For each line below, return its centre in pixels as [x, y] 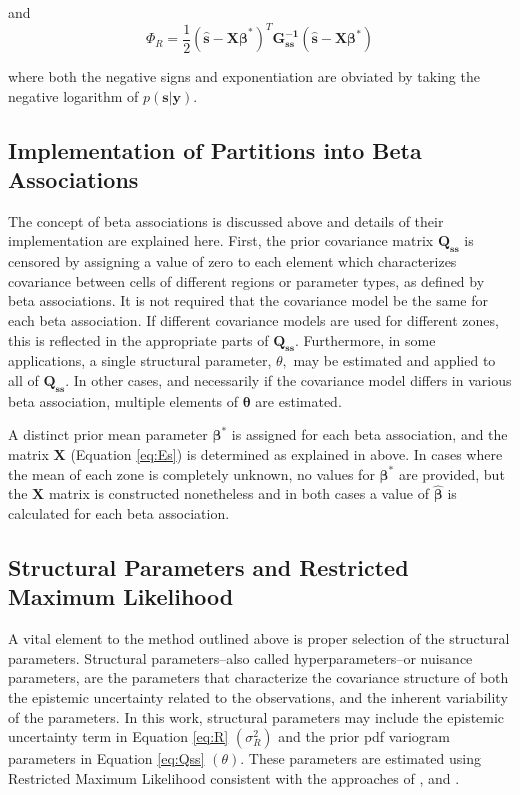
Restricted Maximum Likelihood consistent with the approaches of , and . [234, 777]
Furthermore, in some [369, 339]
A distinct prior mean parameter [108, 434]
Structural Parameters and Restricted [208, 567]
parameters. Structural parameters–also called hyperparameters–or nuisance [240, 657]
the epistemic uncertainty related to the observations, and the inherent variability [258, 696]
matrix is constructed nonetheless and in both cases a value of [239, 493]
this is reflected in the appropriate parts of [138, 339]
